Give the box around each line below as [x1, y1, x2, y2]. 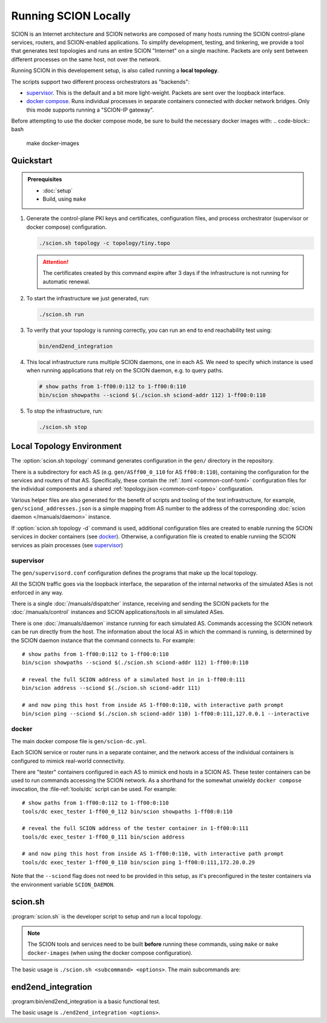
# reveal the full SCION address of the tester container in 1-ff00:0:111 [22, 825, 249, 832]
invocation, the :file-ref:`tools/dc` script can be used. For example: [11, 785, 177, 792]
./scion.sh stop [39, 424, 88, 430]
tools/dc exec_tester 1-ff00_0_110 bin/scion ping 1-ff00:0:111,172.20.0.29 [22, 859, 256, 866]
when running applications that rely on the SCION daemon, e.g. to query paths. [26, 367, 223, 374]
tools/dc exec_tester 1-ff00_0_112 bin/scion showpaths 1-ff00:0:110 [22, 808, 233, 815]
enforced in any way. [11, 589, 64, 596]
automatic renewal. [42, 278, 91, 285]
